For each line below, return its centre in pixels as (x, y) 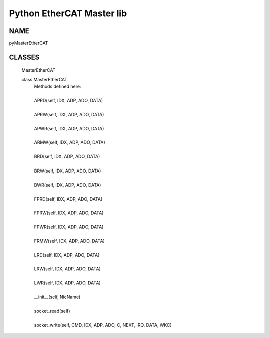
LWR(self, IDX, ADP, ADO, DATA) (67, 283)
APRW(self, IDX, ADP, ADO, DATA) (69, 114)
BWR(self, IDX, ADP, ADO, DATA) (68, 185)
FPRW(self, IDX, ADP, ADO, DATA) (69, 213)
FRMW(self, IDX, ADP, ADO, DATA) (69, 241)
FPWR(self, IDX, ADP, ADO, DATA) (69, 227)
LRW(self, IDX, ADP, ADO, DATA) (67, 269)
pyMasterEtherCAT (29, 43)
